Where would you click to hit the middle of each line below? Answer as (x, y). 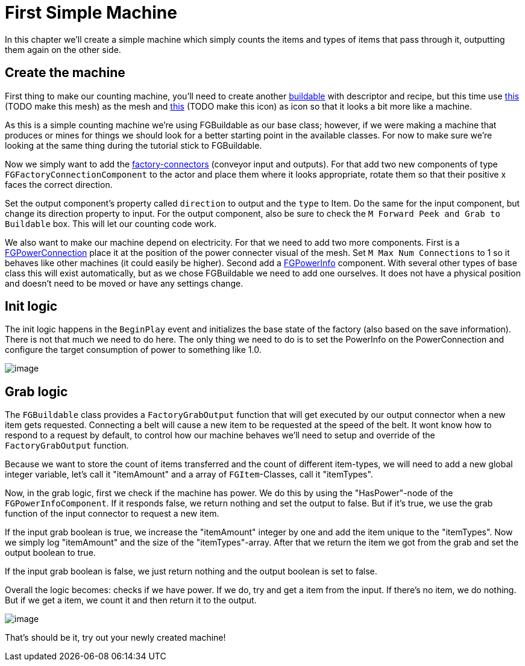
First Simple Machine (91, 13)
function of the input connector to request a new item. (112, 514)
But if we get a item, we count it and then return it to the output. (131, 600)
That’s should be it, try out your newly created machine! (115, 638)
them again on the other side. (63, 49)
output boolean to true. (50, 553)
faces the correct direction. (59, 184)
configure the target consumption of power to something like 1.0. (133, 350)
